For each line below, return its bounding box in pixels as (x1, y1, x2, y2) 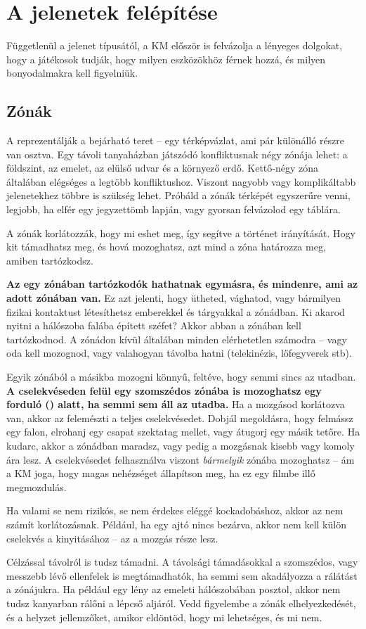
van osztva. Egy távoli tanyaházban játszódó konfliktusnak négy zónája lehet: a (6, 146, 348, 161)
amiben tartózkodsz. (6, 253, 93, 267)
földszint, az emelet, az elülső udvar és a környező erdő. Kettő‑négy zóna (6, 160, 319, 175)
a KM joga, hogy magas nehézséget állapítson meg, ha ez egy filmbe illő (6, 466, 315, 481)
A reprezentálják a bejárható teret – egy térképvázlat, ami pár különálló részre (6, 133, 345, 148)
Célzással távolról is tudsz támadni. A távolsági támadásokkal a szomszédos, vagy (6, 554, 358, 569)
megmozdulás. (6, 479, 67, 494)
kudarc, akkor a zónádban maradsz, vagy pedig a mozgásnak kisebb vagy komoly (6, 438, 355, 452)
